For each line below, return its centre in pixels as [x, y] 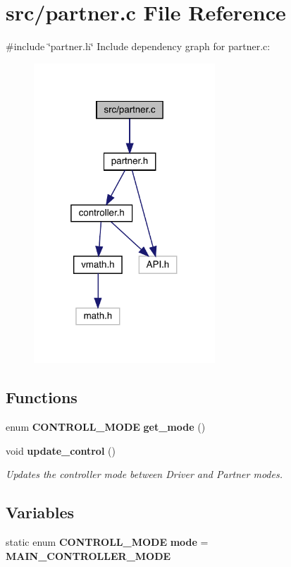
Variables [40, 512]
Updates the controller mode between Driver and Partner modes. [144, 474]
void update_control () [61, 450]
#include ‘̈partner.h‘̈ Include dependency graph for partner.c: [138, 46]
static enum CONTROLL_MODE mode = [107, 542]
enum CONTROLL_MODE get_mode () [106, 427]
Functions [42, 397]
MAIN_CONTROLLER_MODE [88, 555]
